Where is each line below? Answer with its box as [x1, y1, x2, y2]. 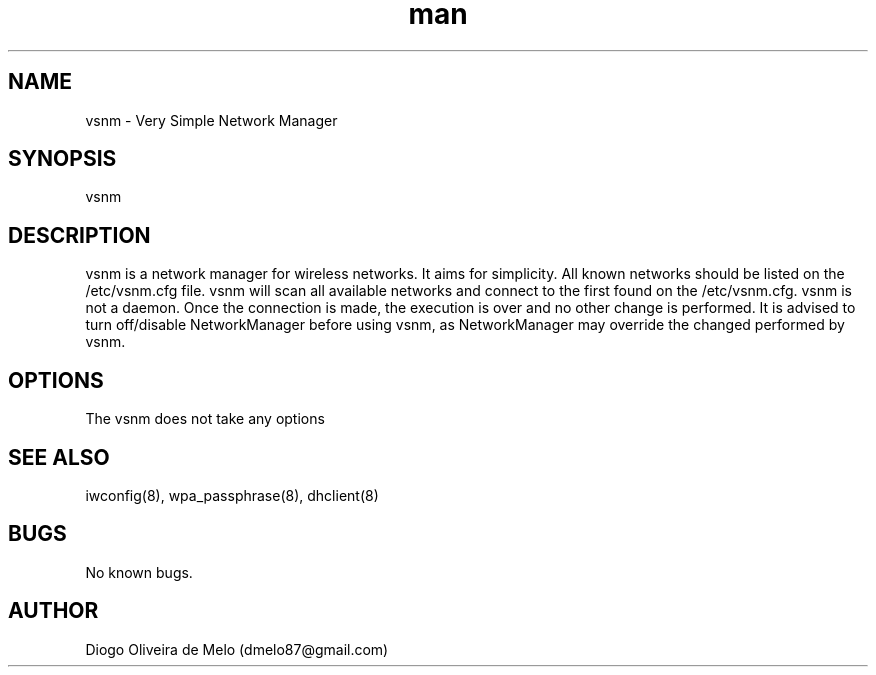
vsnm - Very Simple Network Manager [85, 111, 338, 129]
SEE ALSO [8, 444, 110, 470]
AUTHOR [8, 598, 99, 624]
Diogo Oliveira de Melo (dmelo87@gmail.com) [85, 640, 389, 658]
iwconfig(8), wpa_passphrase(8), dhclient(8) [85, 486, 379, 504]
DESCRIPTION [8, 222, 151, 248]
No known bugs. [85, 563, 193, 581]
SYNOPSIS [8, 146, 117, 172]
